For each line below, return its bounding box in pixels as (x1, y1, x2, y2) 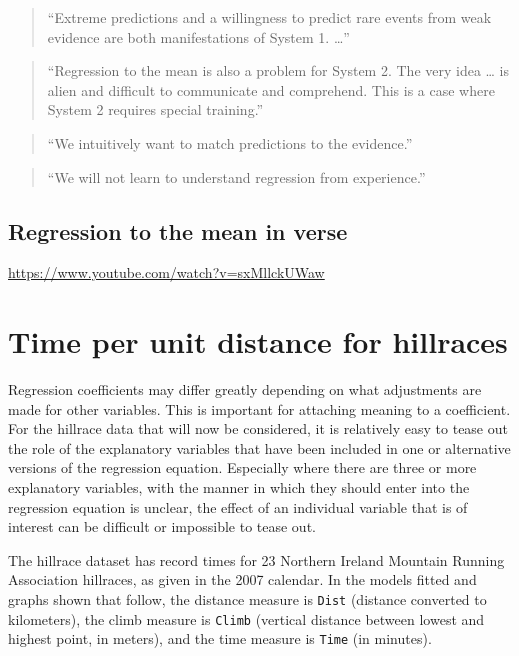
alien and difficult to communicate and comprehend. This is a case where (47, 79, 495, 100)
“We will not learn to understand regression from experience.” (47, 166, 426, 187)
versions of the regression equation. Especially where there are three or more (8, 457, 477, 478)
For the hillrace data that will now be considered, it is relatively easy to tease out (8, 418, 508, 439)
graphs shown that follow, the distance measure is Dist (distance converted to (8, 589, 487, 610)
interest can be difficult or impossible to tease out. (8, 516, 316, 537)
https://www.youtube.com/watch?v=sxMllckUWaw (8, 262, 325, 283)
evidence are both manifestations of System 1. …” (47, 26, 350, 47)
